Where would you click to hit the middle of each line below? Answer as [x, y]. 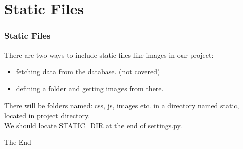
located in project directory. [47, 115]
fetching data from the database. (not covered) [88, 71]
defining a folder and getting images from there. [90, 88]
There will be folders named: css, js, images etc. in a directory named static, [122, 105]
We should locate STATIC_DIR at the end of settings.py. [93, 125]
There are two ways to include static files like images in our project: [109, 54]
